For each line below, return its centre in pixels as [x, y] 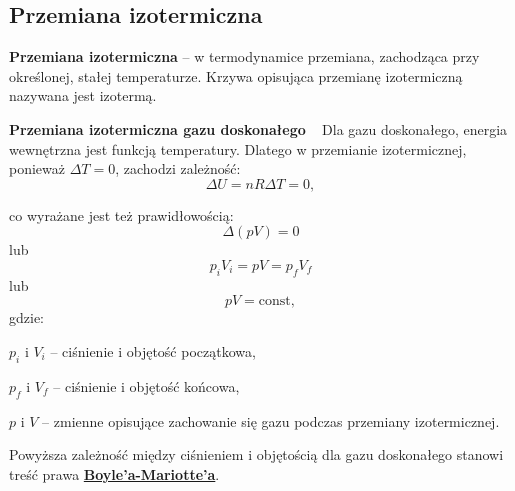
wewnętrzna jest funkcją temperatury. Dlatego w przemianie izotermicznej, [238, 148]
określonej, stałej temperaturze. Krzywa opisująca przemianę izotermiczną [236, 75]
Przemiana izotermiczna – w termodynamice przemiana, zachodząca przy [244, 56]
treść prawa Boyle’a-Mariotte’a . [114, 473]
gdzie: [26, 317]
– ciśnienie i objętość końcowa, [146, 385]
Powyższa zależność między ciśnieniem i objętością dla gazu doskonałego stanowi [256, 454]
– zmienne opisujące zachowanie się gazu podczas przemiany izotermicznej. [271, 420]
